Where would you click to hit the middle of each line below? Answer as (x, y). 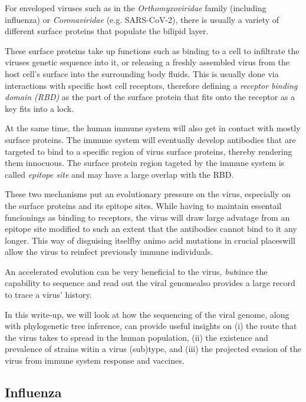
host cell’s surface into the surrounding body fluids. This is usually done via (142, 73)
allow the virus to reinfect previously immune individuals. (109, 252)
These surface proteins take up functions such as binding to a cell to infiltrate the (152, 50)
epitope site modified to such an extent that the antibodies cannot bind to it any (151, 229)
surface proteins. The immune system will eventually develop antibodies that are (150, 139)
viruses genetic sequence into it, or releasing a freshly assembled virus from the (147, 62)
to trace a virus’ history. (48, 295)
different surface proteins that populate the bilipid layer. (107, 31)
